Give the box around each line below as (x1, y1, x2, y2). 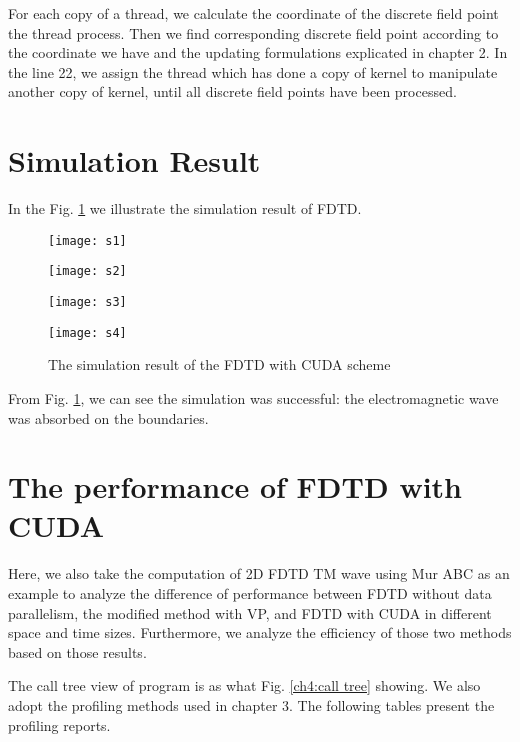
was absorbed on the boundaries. (8, 407, 209, 428)
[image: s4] (48, 325, 127, 340)
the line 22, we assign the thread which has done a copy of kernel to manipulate (8, 61, 498, 82)
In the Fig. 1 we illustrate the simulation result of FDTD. (8, 198, 362, 219)
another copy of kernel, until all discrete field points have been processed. (8, 81, 457, 102)
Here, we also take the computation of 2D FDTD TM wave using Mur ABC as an (8, 563, 510, 584)
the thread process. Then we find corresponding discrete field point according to (8, 22, 499, 43)
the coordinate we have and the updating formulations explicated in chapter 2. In (8, 42, 508, 63)
